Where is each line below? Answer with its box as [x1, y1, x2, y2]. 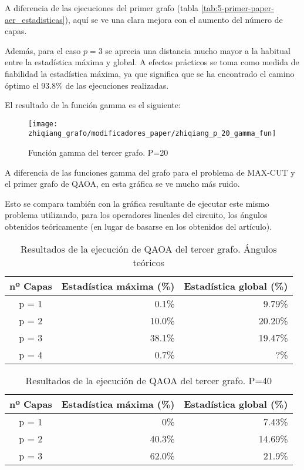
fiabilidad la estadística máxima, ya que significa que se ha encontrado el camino [5, 67, 295, 79]
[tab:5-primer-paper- [201, 2, 274, 14]
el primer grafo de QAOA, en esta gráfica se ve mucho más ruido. [5, 177, 240, 190]
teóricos [133, 255, 164, 269]
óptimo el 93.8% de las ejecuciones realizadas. [5, 79, 169, 91]
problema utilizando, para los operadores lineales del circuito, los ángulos [5, 209, 268, 221]
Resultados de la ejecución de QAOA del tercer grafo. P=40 [25, 373, 272, 387]
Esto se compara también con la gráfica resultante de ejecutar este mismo [5, 197, 269, 209]
